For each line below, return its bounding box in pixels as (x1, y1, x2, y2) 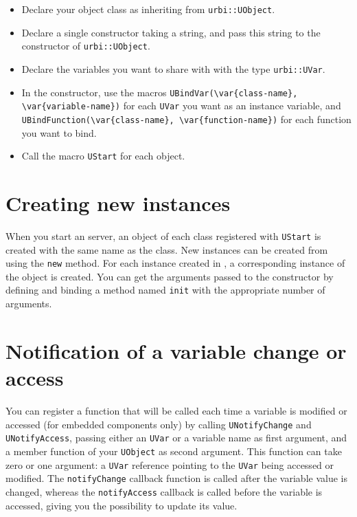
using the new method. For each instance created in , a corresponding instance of (5, 256, 345, 270)
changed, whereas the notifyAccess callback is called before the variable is (5, 484, 323, 498)
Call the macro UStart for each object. (21, 148, 185, 163)
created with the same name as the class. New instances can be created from (5, 242, 328, 256)
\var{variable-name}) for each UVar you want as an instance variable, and (21, 98, 341, 113)
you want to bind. (21, 125, 97, 140)
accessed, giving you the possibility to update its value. (5, 498, 238, 512)
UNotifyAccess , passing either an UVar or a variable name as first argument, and (5, 430, 347, 445)
